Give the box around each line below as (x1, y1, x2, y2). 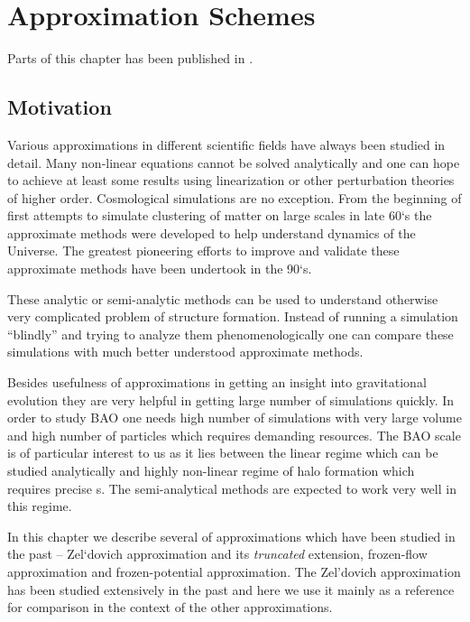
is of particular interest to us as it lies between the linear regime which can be (7, 443, 438, 462)
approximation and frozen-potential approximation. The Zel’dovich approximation (7, 562, 461, 580)
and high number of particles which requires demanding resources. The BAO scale (7, 425, 461, 444)
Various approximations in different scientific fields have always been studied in (7, 135, 446, 153)
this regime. (7, 497, 72, 515)
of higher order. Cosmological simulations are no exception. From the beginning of (7, 188, 462, 207)
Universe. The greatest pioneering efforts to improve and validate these (7, 241, 400, 260)
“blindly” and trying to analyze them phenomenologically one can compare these (7, 324, 454, 343)
